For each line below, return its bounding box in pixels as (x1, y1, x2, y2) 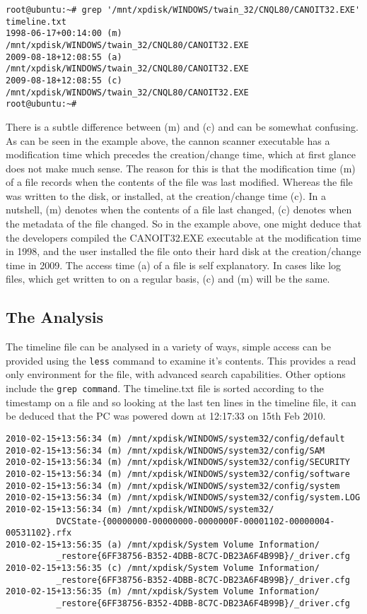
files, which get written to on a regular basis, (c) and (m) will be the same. (6, 271, 330, 286)
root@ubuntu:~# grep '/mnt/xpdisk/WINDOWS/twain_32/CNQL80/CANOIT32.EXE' (6, 5, 361, 15)
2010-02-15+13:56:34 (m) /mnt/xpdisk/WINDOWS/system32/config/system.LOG (6, 492, 361, 503)
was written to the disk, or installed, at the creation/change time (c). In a (6, 188, 326, 203)
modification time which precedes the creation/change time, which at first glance (6, 147, 356, 162)
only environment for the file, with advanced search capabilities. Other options (6, 367, 346, 382)
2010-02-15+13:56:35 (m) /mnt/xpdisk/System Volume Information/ (6, 586, 320, 597)
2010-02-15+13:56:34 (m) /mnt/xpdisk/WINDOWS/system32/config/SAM (6, 445, 325, 456)
